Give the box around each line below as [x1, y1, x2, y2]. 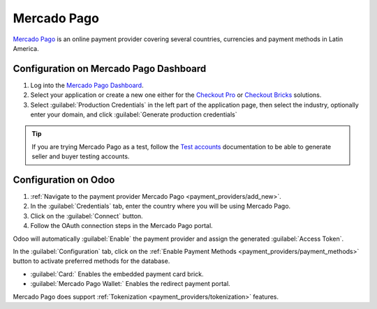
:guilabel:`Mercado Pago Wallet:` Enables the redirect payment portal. [30, 280, 230, 288]
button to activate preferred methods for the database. [13, 257, 170, 265]
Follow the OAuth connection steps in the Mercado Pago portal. [30, 222, 213, 230]
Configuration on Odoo [13, 174, 115, 186]
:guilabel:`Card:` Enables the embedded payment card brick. [30, 269, 204, 278]
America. [13, 44, 39, 52]
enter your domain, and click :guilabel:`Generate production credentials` [30, 110, 237, 119]
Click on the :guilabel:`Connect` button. [30, 211, 143, 220]
